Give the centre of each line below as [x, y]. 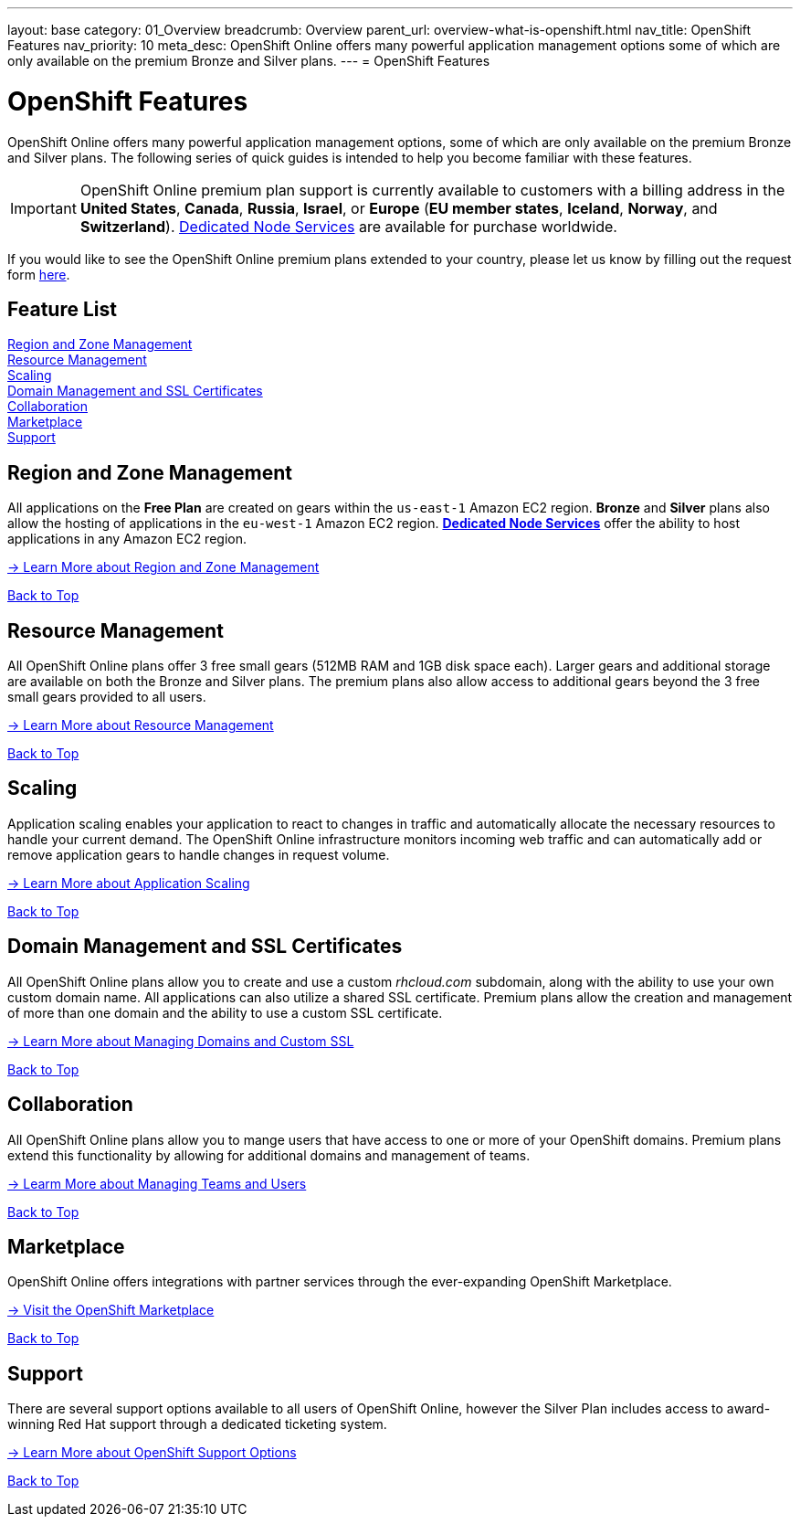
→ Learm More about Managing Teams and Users [157, 1183]
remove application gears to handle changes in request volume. [199, 854]
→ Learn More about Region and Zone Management [163, 567]
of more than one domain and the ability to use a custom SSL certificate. [225, 1012]
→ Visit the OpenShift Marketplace [111, 1310]
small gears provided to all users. [107, 697]
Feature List [62, 309]
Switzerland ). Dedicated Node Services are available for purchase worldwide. [348, 226]
